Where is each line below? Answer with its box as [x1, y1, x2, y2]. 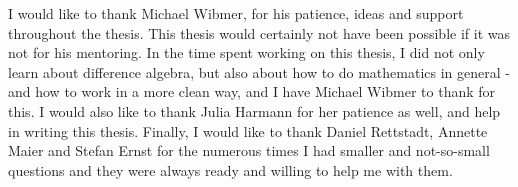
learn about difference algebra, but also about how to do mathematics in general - [8, 61, 510, 82]
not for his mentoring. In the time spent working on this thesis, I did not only [8, 42, 485, 63]
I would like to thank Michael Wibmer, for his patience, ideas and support [8, 3, 464, 23]
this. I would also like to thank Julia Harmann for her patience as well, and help [8, 100, 501, 121]
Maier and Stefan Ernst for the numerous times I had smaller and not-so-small [8, 140, 490, 161]
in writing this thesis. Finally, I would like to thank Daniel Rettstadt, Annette [8, 120, 488, 141]
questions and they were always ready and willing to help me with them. [8, 159, 453, 180]
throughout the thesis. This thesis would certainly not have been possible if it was [8, 22, 510, 43]
